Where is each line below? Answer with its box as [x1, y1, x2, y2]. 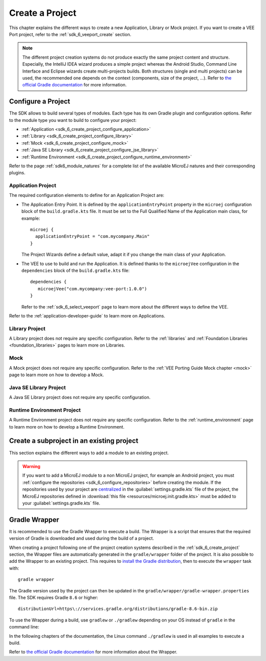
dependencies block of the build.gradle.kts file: [21, 267, 130, 273]
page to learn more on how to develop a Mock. [9, 372, 104, 378]
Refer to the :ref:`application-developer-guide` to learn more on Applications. [9, 312, 166, 318]
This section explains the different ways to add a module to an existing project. [9, 450, 169, 456]
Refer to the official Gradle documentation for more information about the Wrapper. [9, 649, 177, 655]
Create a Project [9, 7, 76, 18]
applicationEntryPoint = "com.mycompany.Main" [35, 233, 150, 239]
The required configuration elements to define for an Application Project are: [9, 193, 165, 198]
